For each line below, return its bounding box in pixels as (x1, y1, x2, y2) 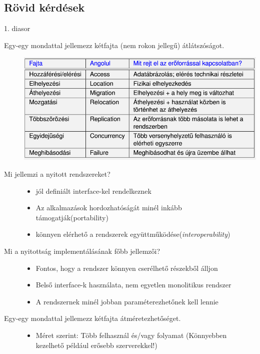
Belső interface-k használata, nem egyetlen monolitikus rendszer (35, 279, 231, 290)
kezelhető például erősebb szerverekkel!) (35, 339, 157, 350)
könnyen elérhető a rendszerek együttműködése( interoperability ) (35, 229, 230, 239)
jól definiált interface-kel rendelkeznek (35, 185, 151, 196)
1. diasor (4, 23, 30, 34)
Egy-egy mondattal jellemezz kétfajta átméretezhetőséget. (4, 313, 181, 323)
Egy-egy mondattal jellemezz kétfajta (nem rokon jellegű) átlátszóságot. (4, 40, 224, 50)
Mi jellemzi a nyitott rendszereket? (4, 168, 110, 179)
